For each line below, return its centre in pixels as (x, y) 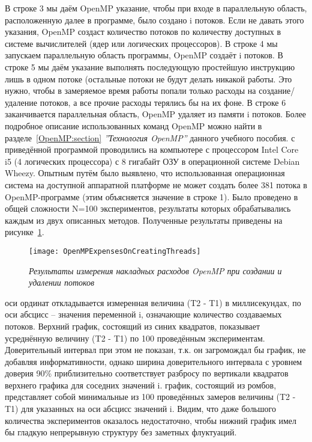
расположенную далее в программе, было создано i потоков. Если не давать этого (154, 20)
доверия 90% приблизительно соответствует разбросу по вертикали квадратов (147, 373)
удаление (21, 102)
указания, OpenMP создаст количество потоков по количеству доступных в (143, 32)
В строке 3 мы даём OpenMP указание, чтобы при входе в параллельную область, (156, 8)
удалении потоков (62, 282)
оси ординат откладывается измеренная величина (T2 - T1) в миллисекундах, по (153, 302)
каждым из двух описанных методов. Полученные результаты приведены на (144, 220)
